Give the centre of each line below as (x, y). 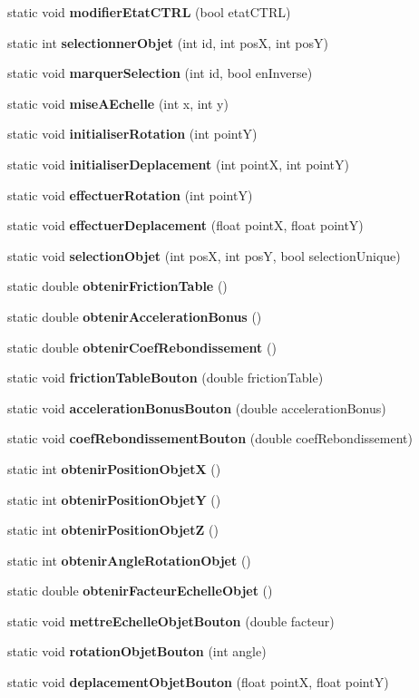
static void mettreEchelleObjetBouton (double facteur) (171, 620)
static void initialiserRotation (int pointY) (132, 134)
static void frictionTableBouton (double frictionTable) (166, 378)
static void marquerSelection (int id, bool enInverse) (160, 73)
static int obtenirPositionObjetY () (114, 499)
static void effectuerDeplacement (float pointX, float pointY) (185, 225)
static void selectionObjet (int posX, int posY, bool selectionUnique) (204, 255)
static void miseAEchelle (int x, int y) (118, 103)
